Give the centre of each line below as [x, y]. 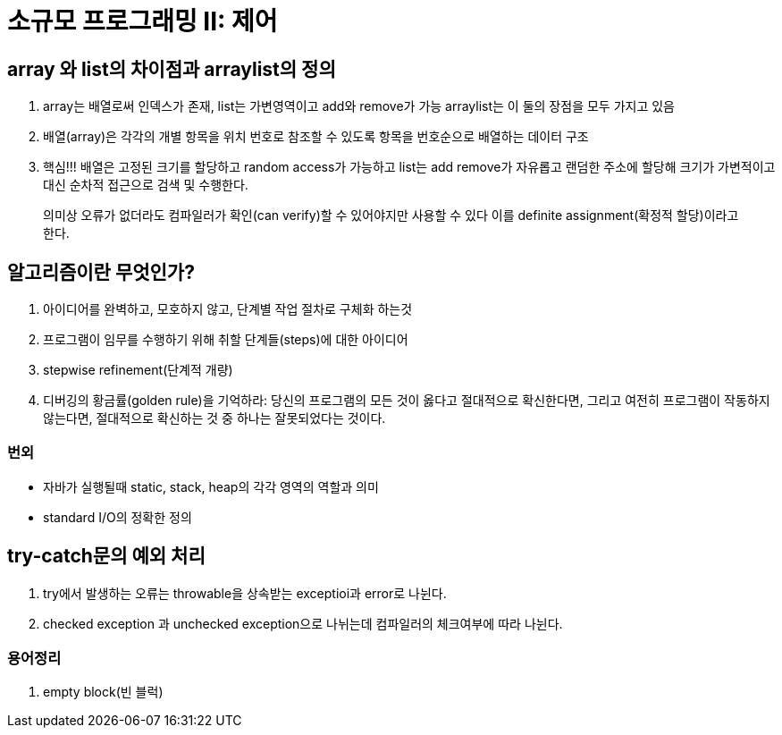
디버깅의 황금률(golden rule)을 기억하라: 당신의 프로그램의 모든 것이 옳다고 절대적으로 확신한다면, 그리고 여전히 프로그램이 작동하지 [407, 401]
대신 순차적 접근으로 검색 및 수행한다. [146, 185]
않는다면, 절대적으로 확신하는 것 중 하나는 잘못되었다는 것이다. [214, 418]
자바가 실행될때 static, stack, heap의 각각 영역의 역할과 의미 [211, 486]
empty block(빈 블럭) [103, 692]
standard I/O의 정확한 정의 [118, 517]
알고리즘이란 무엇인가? [101, 272]
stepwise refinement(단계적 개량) [138, 370]
